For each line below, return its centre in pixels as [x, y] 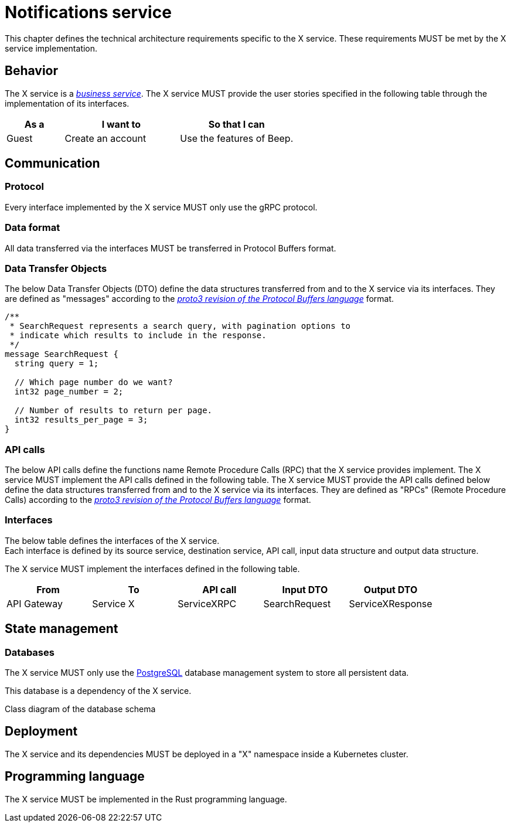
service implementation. [51, 48]
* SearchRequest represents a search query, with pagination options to [180, 326]
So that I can [236, 124]
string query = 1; [57, 364]
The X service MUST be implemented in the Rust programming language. [146, 799]
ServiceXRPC [207, 603]
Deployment [41, 731]
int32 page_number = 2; [69, 392]
